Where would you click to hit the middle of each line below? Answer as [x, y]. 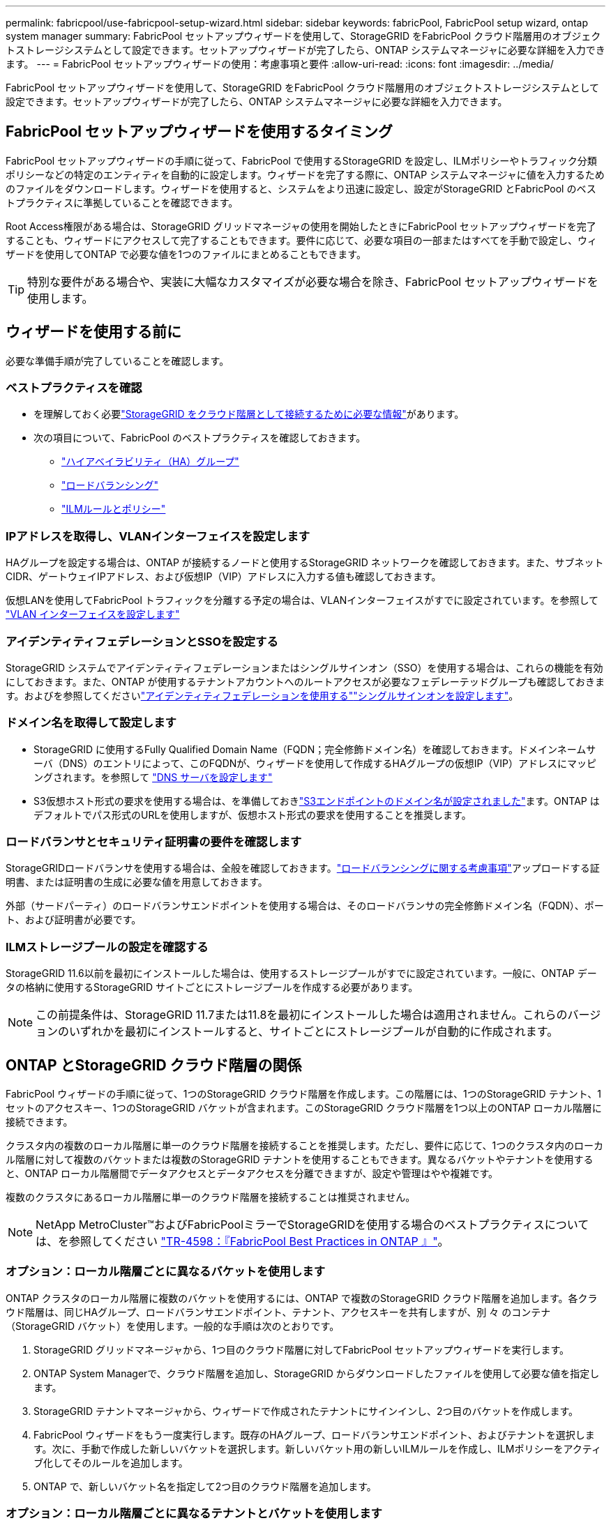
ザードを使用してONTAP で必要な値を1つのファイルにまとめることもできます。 [186, 254]
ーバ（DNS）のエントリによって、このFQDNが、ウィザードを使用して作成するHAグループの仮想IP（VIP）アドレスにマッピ [315, 763]
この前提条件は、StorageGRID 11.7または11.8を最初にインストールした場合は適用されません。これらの [302, 1015]
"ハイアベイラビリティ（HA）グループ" [150, 462]
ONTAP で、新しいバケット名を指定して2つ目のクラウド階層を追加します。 [205, 1486]
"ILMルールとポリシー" [114, 509]
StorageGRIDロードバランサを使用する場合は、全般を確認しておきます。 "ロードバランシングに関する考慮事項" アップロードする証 [303, 868]
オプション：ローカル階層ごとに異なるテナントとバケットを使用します [194, 1514]
